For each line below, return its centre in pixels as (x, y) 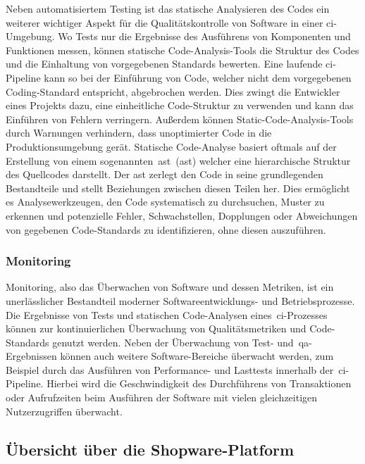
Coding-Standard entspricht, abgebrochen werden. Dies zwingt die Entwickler (173, 91)
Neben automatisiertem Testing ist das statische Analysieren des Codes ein (168, 8)
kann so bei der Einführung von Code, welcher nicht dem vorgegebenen (198, 77)
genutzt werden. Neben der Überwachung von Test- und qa (181, 342)
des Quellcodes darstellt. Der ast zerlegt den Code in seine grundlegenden (165, 174)
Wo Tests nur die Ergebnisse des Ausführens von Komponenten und (204, 36)
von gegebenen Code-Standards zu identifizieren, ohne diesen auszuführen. (166, 229)
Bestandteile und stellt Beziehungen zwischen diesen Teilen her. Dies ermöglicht (178, 188)
